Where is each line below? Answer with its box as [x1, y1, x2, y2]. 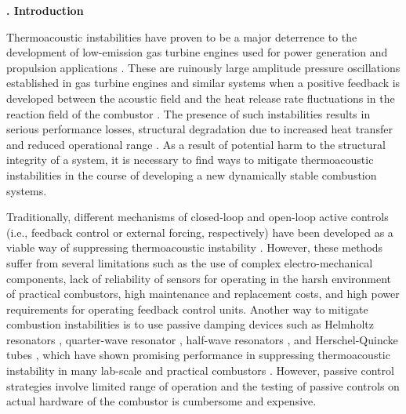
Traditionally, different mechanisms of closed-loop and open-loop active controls [6, 209, 389, 225]
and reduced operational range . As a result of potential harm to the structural [6, 136, 386, 152]
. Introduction [6, 2, 84, 18]
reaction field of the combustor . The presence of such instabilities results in [6, 105, 371, 122]
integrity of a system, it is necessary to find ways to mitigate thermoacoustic [6, 151, 374, 168]
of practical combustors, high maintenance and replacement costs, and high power [6, 285, 400, 302]
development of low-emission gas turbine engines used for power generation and [6, 44, 388, 60]
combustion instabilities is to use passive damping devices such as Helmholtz [6, 316, 374, 332]
